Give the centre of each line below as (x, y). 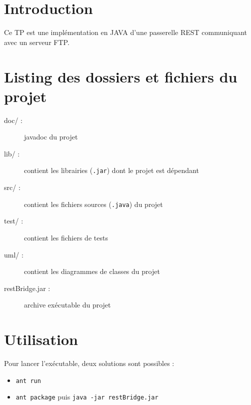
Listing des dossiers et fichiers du (121, 76)
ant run (28, 381)
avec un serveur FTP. (37, 42)
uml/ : (14, 254)
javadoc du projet (51, 137)
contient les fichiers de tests (66, 237)
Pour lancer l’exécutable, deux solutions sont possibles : (89, 363)
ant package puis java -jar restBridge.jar (87, 397)
